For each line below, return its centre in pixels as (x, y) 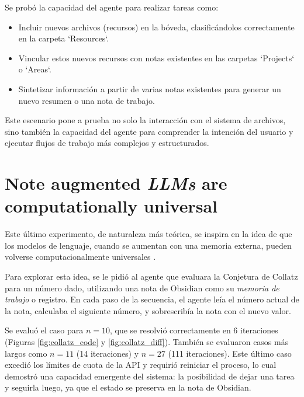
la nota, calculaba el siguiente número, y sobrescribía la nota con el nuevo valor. (148, 310)
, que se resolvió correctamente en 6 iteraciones (194, 330)
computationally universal (111, 206)
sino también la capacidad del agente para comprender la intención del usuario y (149, 131)
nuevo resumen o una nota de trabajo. (87, 100)
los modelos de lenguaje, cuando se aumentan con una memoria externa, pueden (148, 245)
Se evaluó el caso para (44, 330)
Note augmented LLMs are (116, 183)
